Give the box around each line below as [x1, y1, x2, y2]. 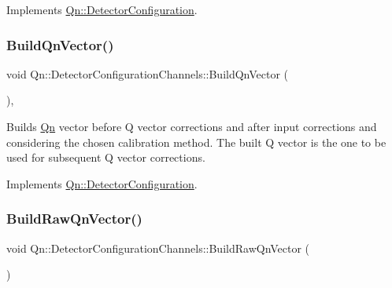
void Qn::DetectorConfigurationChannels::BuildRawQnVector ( [6, 239, 310, 256]
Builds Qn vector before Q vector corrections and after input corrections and [6, 118, 377, 134]
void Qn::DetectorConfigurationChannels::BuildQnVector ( [6, 65, 289, 82]
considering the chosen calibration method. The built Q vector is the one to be [6, 133, 386, 150]
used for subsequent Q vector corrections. [6, 149, 205, 166]
